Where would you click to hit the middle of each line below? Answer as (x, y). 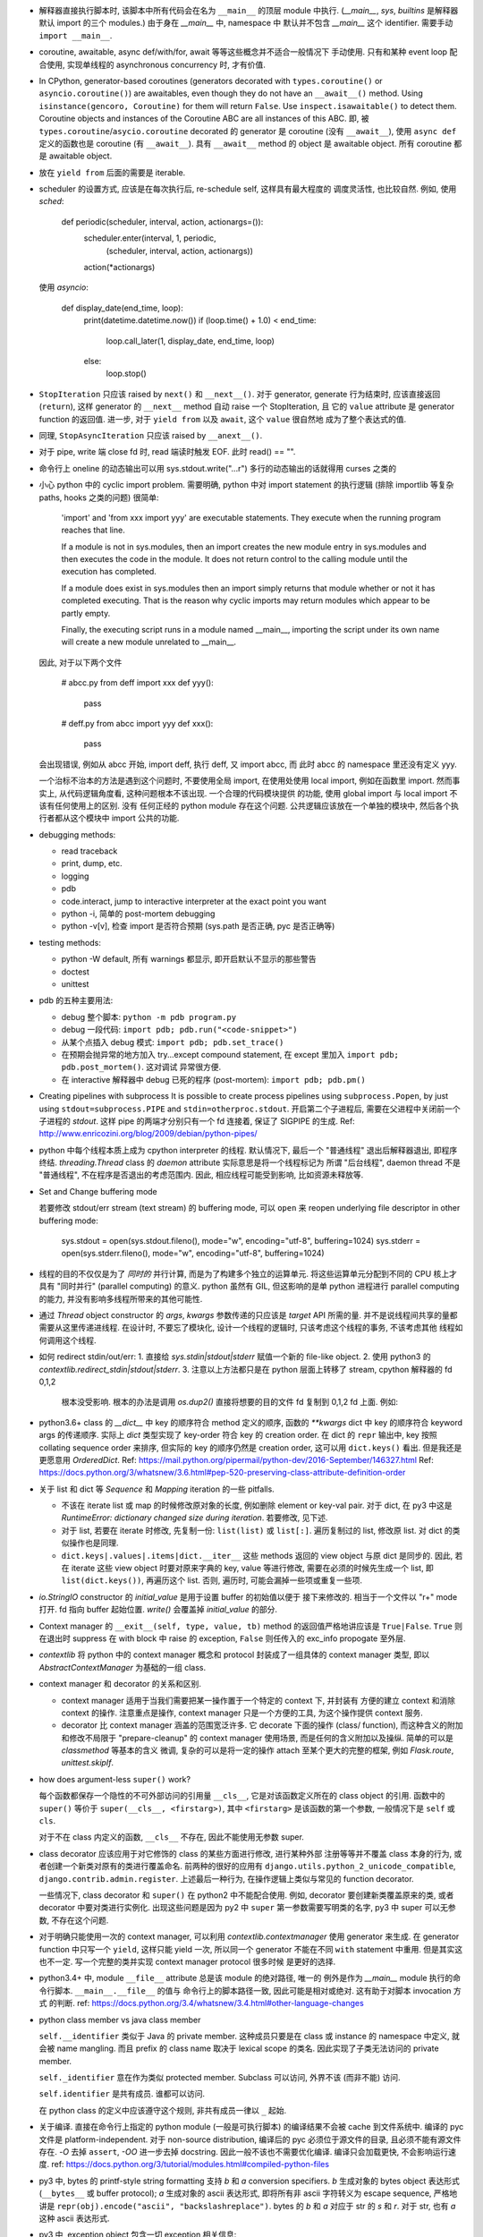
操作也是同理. (94, 1543)
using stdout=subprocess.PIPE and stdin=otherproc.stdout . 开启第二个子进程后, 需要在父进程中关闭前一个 (250, 1109)
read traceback (89, 851)
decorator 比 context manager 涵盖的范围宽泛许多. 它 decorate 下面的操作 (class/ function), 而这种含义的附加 (263, 1725)
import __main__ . (76, 35)
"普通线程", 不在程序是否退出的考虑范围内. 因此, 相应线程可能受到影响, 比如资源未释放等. (201, 1175)
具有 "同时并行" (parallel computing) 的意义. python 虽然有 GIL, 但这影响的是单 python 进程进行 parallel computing (249, 1286)
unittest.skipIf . (88, 1763)
